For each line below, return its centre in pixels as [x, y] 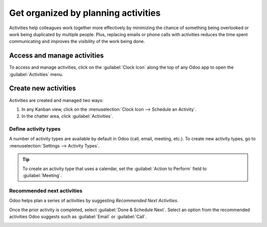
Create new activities [43, 88]
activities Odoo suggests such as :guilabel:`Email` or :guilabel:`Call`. [78, 216]
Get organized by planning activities [85, 13]
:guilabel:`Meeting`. [42, 176]
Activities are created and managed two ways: [56, 100]
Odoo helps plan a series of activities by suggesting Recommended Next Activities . [94, 201]
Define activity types [35, 129]
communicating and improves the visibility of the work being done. [77, 42]
